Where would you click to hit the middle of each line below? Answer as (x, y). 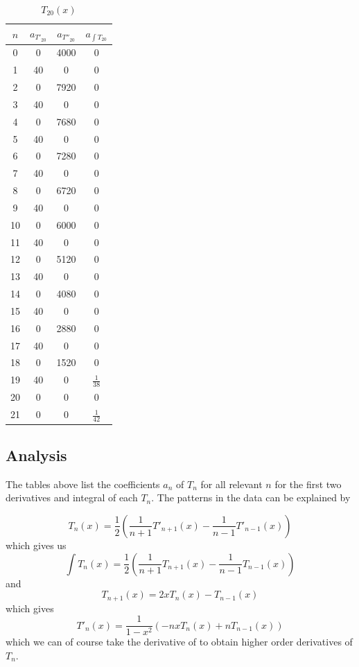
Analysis (36, 454)
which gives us (36, 545)
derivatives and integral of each (72, 497)
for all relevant (231, 484)
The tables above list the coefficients (83, 484)
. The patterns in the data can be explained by (251, 497)
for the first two (308, 484)
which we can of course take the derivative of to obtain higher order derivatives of (179, 642)
